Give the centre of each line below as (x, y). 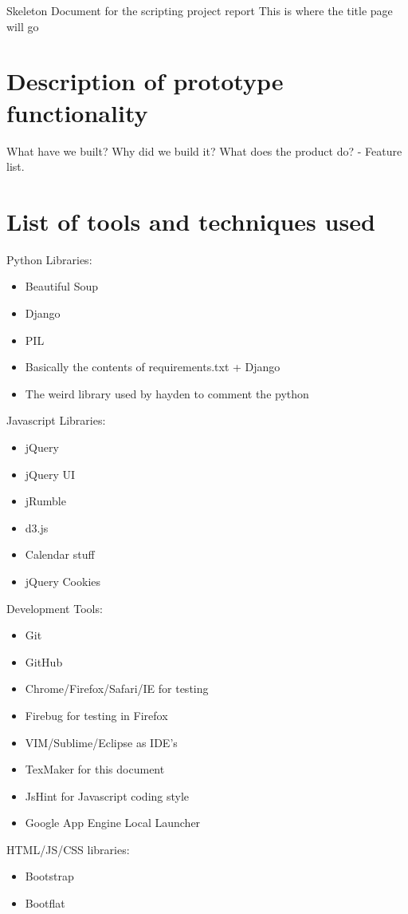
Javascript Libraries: (56, 420)
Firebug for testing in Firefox (96, 715)
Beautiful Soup (62, 286)
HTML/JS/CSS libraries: (68, 849)
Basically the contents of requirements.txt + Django (153, 367)
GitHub (44, 661)
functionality (77, 112)
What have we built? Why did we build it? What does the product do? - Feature (204, 150)
